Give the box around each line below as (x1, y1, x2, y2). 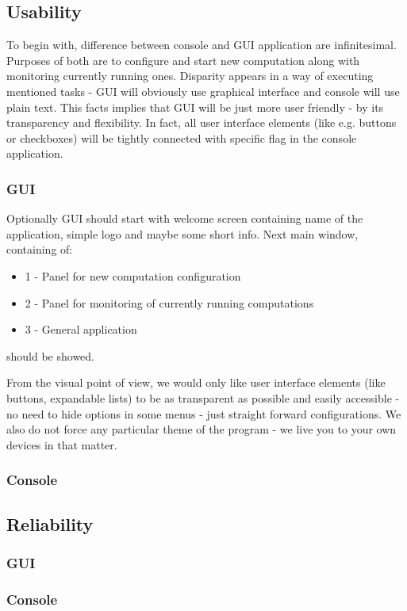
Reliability (6, 511, 94, 536)
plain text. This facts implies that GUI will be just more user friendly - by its (6, 98, 384, 115)
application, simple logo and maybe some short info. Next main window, (6, 225, 359, 242)
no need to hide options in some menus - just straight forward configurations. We (6, 405, 401, 422)
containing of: (6, 241, 73, 258)
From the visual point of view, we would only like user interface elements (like (6, 374, 386, 391)
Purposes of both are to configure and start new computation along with (6, 52, 360, 68)
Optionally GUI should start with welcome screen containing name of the (6, 210, 363, 227)
